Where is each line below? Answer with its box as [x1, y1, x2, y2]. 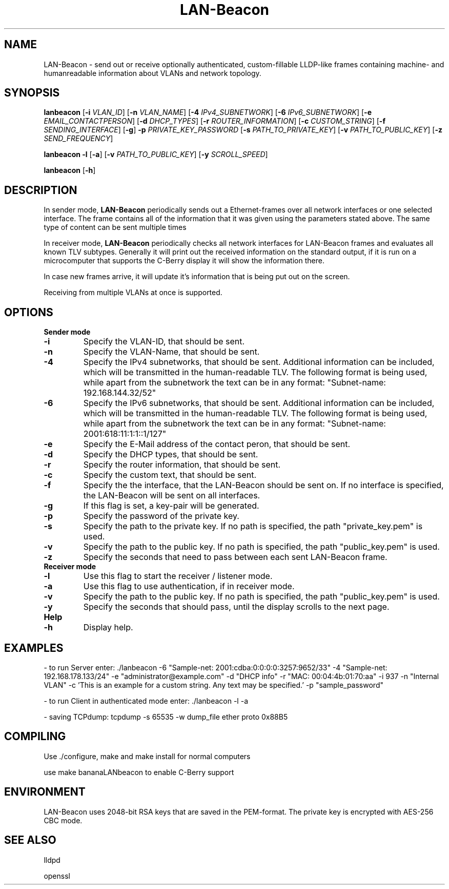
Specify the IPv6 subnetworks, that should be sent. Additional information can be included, [83, 398, 435, 409]
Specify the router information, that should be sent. [83, 459, 281, 470]
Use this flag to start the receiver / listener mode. [83, 571, 273, 582]
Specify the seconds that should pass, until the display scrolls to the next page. [83, 602, 390, 612]
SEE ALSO [4, 834, 56, 847]
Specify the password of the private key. [83, 511, 239, 521]
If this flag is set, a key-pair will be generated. [83, 500, 259, 511]
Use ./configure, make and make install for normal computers [44, 751, 251, 761]
